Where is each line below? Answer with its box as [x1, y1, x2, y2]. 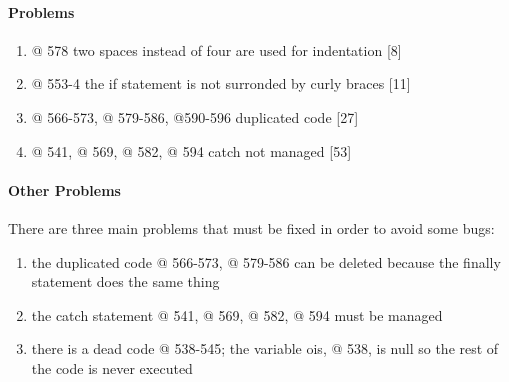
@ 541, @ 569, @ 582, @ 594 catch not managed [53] [31, 140, 352, 161]
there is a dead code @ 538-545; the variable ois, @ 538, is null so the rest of [31, 338, 499, 359]
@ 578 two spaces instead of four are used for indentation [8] [31, 39, 402, 60]
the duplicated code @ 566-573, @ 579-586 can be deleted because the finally [31, 251, 501, 272]
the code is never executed [31, 357, 193, 378]
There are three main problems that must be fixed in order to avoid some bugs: [8, 217, 495, 238]
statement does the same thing [31, 271, 220, 292]
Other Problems [8, 179, 121, 200]
